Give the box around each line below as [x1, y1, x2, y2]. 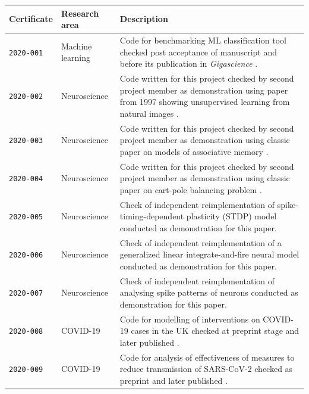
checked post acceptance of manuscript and [119, 45, 278, 58]
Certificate [9, 13, 53, 25]
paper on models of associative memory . [119, 145, 269, 157]
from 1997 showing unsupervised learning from [119, 95, 290, 108]
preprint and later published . [119, 374, 228, 386]
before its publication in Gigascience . [119, 57, 258, 70]
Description [119, 13, 168, 25]
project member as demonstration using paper [119, 83, 288, 96]
